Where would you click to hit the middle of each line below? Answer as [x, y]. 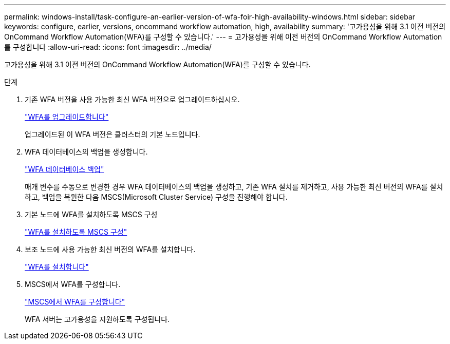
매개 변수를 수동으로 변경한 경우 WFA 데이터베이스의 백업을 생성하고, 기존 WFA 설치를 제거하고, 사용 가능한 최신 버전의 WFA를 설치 [234, 187]
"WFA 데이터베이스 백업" [64, 169]
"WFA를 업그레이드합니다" [67, 117]
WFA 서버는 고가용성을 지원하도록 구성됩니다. [97, 319]
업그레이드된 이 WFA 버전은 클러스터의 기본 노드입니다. [113, 134]
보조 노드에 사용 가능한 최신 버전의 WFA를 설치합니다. [110, 249]
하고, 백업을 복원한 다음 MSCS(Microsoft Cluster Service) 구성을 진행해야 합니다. [156, 197]
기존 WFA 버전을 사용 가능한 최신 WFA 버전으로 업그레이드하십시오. [132, 99]
